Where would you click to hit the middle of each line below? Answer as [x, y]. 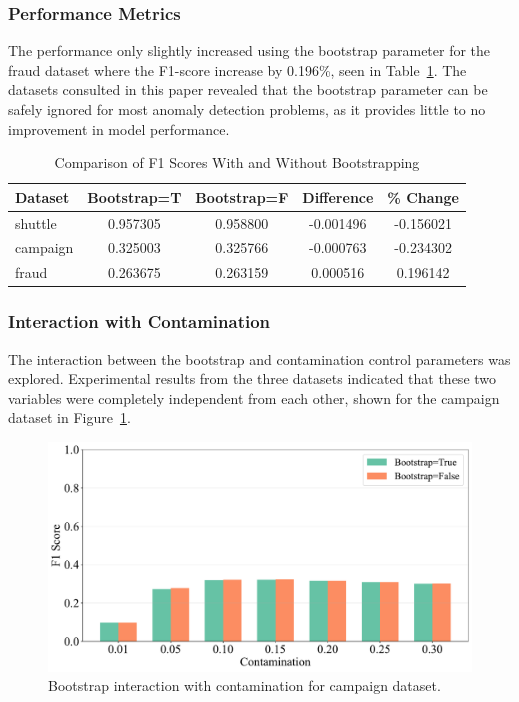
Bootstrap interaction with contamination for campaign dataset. [244, 685]
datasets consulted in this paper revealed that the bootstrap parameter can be [248, 89]
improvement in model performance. [119, 128]
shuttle [36, 222]
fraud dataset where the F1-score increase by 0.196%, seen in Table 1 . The [237, 69]
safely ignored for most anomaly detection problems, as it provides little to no [247, 109]
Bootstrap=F [242, 196]
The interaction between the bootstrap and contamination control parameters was [259, 358]
